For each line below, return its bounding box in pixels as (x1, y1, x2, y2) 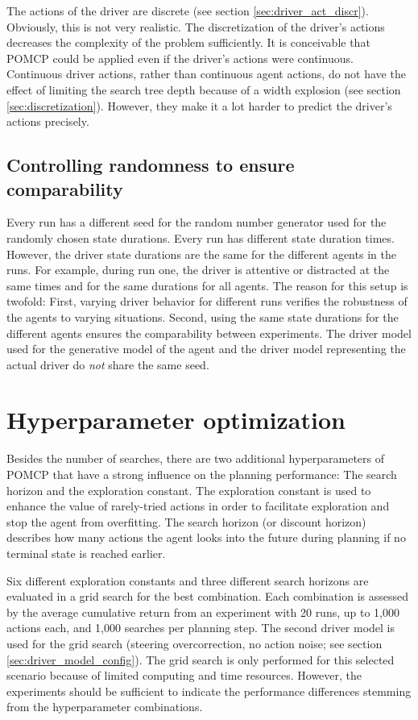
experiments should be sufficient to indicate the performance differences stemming (6, 682, 412, 699)
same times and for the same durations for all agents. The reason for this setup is (6, 277, 408, 293)
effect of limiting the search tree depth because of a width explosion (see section (6, 81, 401, 98)
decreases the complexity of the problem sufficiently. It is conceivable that (6, 34, 370, 51)
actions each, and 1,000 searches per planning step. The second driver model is (6, 619, 395, 636)
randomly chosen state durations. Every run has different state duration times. (6, 229, 395, 246)
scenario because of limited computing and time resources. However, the (6, 667, 362, 684)
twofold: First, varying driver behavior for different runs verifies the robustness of (6, 293, 408, 310)
